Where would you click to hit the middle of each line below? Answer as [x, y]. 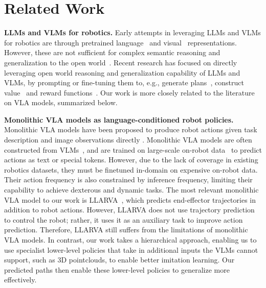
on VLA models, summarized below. [61, 102]
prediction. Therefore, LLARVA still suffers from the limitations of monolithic [126, 230]
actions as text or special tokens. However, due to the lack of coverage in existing [131, 160]
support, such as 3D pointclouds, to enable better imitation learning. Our [119, 260]
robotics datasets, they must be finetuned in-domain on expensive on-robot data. [131, 169]
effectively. [20, 280]
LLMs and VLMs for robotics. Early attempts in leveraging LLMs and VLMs [132, 32]
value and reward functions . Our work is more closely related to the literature [129, 92]
